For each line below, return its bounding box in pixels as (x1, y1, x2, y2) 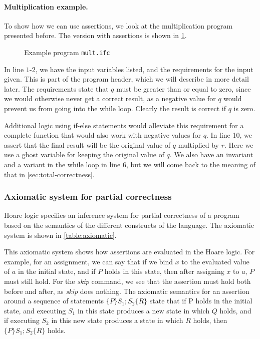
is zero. (233, 103, 255, 114)
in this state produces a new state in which (77, 305, 210, 315)
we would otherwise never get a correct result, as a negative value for (4, 93, 216, 104)
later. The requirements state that (4, 83, 109, 94)
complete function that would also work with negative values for (4, 130, 201, 140)
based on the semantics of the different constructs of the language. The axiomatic (4, 219, 254, 230)
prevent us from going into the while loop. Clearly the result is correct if (4, 103, 226, 114)
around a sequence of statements (4, 295, 104, 306)
